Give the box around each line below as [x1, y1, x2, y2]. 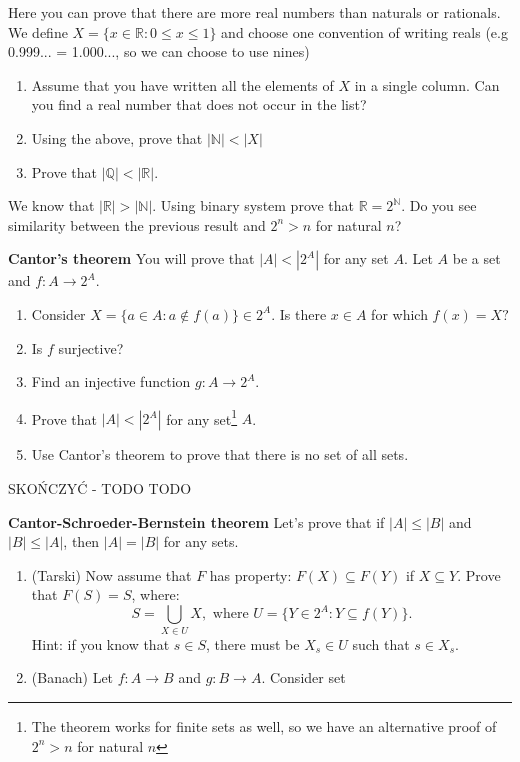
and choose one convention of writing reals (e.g [221, 21, 508, 42]
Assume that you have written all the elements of [31, 74, 334, 95]
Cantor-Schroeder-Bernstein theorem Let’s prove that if [8, 511, 385, 532]
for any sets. [163, 531, 239, 552]
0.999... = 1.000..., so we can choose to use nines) [8, 41, 310, 62]
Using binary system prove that [160, 195, 355, 216]
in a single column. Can [354, 74, 500, 95]
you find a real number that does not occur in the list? [31, 94, 367, 115]
